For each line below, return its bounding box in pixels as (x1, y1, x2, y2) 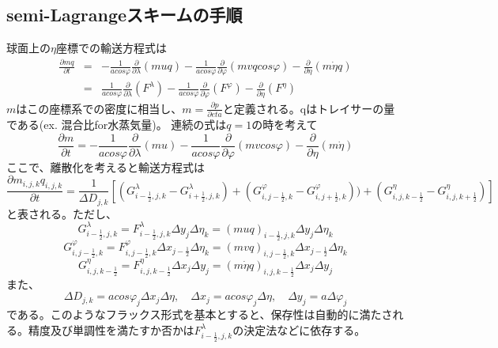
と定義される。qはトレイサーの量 (222, 100, 395, 116)
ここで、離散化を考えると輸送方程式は (6, 158, 206, 175)
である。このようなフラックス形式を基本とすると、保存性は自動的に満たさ (6, 306, 393, 323)
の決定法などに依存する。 (232, 321, 366, 338)
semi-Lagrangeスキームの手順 (6, 2, 243, 27)
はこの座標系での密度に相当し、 (16, 100, 183, 116)
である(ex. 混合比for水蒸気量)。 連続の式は (6, 116, 227, 133)
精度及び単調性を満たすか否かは (28, 321, 194, 338)
